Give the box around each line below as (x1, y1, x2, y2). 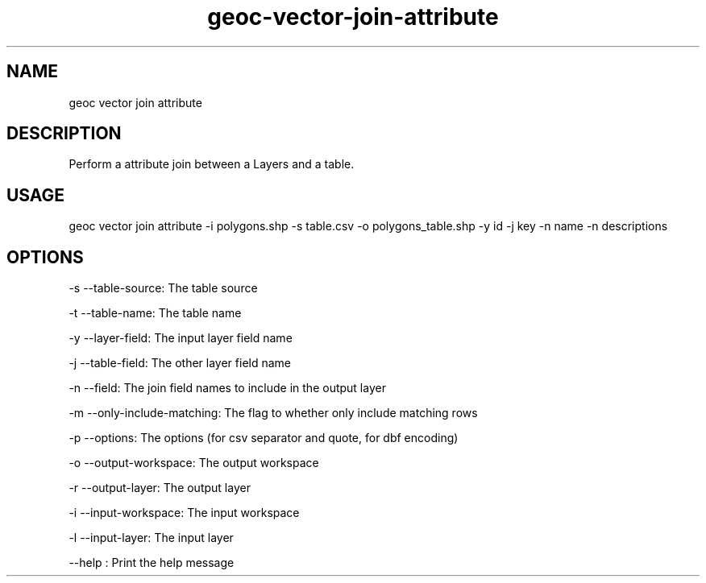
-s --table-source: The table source (69, 281, 258, 296)
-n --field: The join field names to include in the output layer (69, 381, 386, 395)
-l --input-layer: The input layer (69, 531, 234, 545)
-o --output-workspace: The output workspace (69, 456, 319, 470)
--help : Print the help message (69, 556, 235, 570)
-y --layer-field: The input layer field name (69, 331, 293, 345)
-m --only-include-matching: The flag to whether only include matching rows (69, 406, 478, 420)
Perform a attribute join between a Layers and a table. (69, 157, 355, 172)
